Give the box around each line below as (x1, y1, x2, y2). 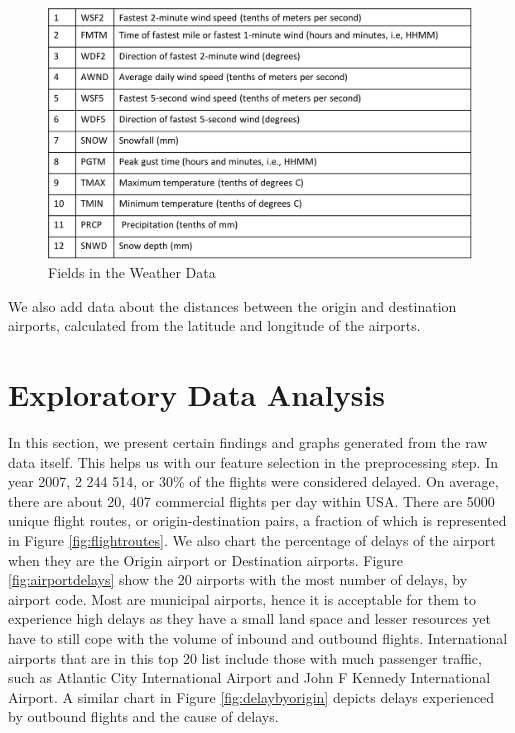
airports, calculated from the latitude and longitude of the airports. (8, 315, 421, 336)
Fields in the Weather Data (48, 262, 216, 283)
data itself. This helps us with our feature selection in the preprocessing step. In (8, 451, 498, 472)
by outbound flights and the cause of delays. (8, 706, 279, 727)
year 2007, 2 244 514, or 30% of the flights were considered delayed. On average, (8, 471, 499, 492)
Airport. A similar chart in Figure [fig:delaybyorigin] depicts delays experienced (8, 686, 495, 707)
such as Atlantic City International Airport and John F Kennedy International (8, 667, 491, 688)
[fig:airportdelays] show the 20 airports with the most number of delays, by (8, 569, 468, 590)
